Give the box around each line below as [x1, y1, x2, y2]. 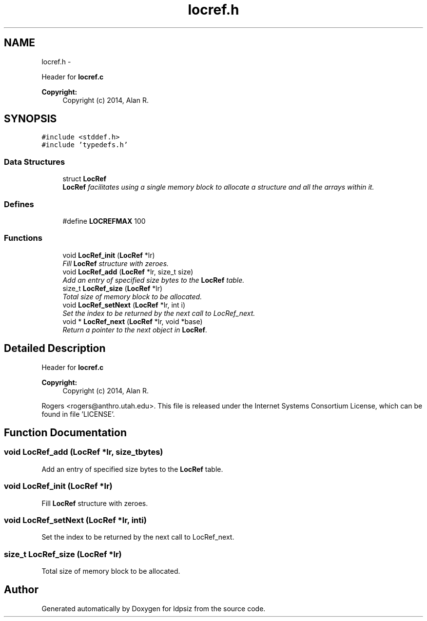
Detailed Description [4, 342, 106, 355]
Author [4, 583, 39, 596]
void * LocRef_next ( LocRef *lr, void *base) [62, 317, 203, 326]
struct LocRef [62, 175, 107, 183]
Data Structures [4, 156, 65, 167]
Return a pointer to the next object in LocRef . [62, 325, 208, 334]
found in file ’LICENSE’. [41, 409, 115, 418]
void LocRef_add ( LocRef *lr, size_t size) [62, 267, 194, 276]
